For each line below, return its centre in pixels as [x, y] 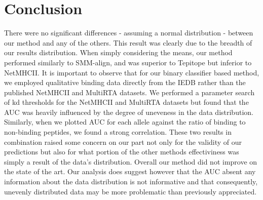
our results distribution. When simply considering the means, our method [118, 52]
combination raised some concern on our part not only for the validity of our [123, 142]
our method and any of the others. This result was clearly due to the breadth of [128, 42]
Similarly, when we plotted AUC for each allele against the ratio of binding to [125, 122]
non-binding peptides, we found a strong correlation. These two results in [118, 132]
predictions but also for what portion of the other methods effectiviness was [122, 152]
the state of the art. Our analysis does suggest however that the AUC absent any [130, 171]
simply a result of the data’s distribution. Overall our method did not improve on [131, 161]
